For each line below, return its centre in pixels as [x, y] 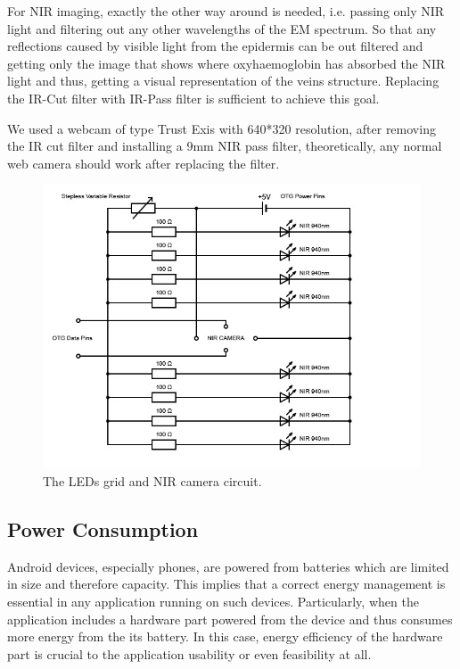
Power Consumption [103, 529]
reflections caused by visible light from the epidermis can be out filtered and [215, 46]
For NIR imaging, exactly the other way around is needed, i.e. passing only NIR [226, 11]
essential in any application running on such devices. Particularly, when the [213, 601]
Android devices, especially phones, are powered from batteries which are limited [228, 566]
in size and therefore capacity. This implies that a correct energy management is [226, 584]
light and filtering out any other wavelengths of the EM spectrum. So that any [222, 28]
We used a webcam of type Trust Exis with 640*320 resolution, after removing [222, 128]
